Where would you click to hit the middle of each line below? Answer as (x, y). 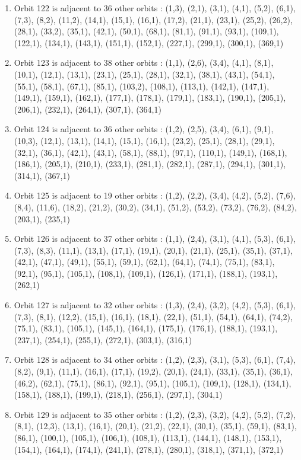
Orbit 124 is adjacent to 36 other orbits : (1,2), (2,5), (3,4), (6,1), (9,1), (144, 129)
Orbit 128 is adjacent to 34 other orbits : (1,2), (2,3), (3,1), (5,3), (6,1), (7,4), (155, 360)
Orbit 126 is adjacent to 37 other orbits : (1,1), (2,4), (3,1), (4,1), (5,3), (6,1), (155, 239)
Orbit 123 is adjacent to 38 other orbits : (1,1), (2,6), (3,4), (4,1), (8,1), (144, 63)
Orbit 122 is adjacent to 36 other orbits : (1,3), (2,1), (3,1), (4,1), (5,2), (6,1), (155, 8)
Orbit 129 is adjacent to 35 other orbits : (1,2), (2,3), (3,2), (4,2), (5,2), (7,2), (155, 414)
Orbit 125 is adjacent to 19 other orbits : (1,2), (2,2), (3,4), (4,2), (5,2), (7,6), (155, 195)
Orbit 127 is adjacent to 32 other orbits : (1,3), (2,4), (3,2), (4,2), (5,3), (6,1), (155, 305)
